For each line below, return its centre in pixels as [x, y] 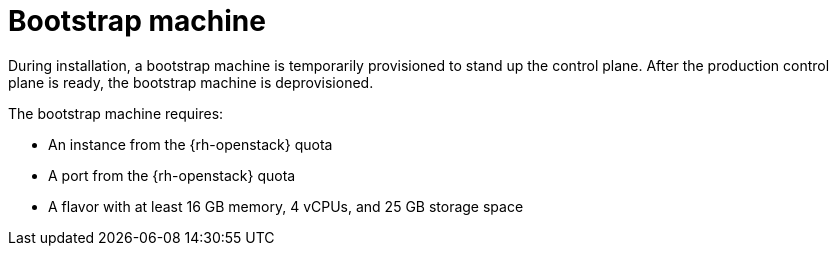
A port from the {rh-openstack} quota [172, 175]
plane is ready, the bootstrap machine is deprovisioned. [191, 82]
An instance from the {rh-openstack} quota [190, 144]
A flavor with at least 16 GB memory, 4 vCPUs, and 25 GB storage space [286, 206]
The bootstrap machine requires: [116, 113]
